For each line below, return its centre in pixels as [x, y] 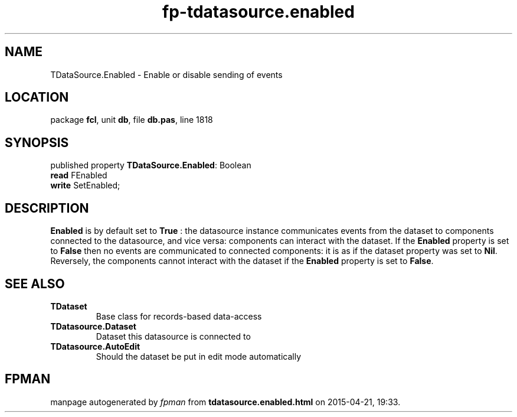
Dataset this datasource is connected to [173, 336]
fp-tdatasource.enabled [258, 12]
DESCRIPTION [47, 208]
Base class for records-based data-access [179, 316]
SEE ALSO [35, 284]
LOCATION [37, 97]
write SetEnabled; [85, 185]
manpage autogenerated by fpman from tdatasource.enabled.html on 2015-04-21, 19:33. [225, 402]
